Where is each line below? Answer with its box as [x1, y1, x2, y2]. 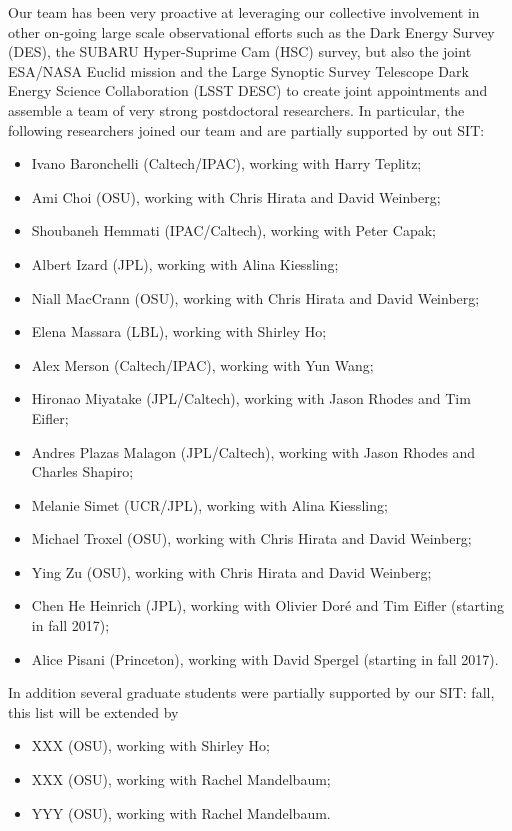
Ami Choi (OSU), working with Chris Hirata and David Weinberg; [31, 186, 441, 207]
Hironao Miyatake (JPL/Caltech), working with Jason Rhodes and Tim [31, 388, 471, 409]
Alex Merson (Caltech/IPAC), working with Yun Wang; [31, 354, 374, 375]
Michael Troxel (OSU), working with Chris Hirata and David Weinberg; [31, 528, 472, 549]
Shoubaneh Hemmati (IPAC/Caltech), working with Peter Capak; [31, 220, 436, 241]
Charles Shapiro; [31, 461, 134, 482]
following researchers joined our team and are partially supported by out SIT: [8, 119, 485, 140]
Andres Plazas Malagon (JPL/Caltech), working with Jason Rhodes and [31, 441, 476, 462]
